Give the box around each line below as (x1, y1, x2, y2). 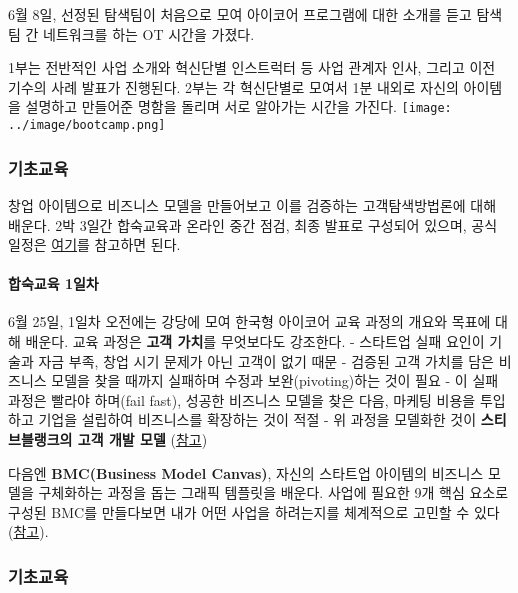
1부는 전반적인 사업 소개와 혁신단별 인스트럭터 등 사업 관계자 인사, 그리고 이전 (8, 57, 496, 78)
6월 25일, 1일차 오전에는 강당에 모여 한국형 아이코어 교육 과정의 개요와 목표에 (8, 311, 491, 332)
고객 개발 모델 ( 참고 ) (77, 429, 208, 450)
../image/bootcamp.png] (8, 118, 166, 133)
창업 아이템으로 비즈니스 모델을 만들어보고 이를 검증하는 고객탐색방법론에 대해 (8, 194, 497, 215)
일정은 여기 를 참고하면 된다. (8, 234, 181, 255)
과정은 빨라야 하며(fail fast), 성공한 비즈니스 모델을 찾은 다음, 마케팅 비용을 (8, 389, 476, 410)
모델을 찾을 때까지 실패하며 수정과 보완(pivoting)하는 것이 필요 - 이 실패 (51, 370, 499, 391)
